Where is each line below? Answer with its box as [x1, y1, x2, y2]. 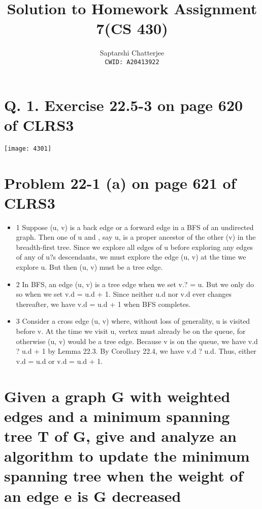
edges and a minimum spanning [4, 405, 230, 426]
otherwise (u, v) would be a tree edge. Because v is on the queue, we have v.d [16, 335, 258, 346]
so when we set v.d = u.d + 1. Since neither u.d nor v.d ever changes [16, 289, 232, 299]
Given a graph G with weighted [4, 385, 231, 406]
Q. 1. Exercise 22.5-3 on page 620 [4, 94, 243, 115]
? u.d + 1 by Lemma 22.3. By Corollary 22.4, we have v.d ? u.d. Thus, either [16, 346, 256, 356]
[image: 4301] [4, 145, 52, 152]
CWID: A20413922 [105, 58, 159, 66]
